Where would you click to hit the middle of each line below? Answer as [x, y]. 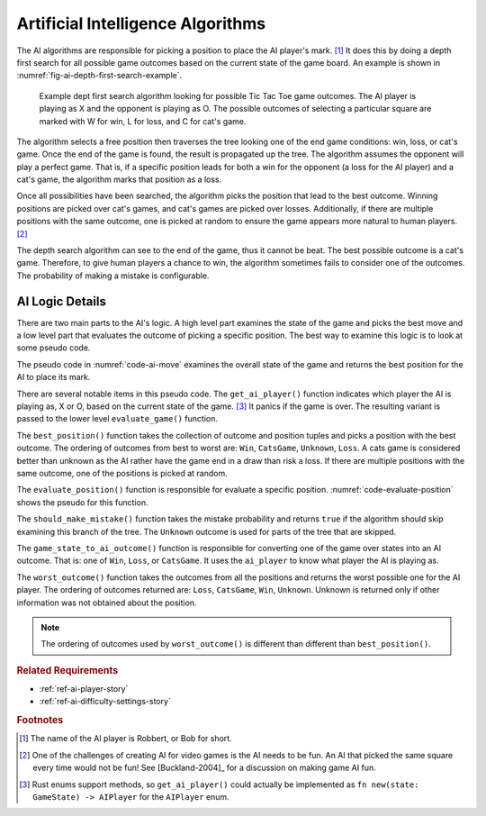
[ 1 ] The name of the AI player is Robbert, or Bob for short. [126, 739]
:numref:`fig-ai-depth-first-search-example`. [99, 76]
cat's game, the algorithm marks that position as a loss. [119, 179]
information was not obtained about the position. [107, 603]
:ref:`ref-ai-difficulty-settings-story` [105, 702]
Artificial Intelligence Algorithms [141, 23]
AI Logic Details [62, 301]
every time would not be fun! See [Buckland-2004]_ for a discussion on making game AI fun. [205, 768]
